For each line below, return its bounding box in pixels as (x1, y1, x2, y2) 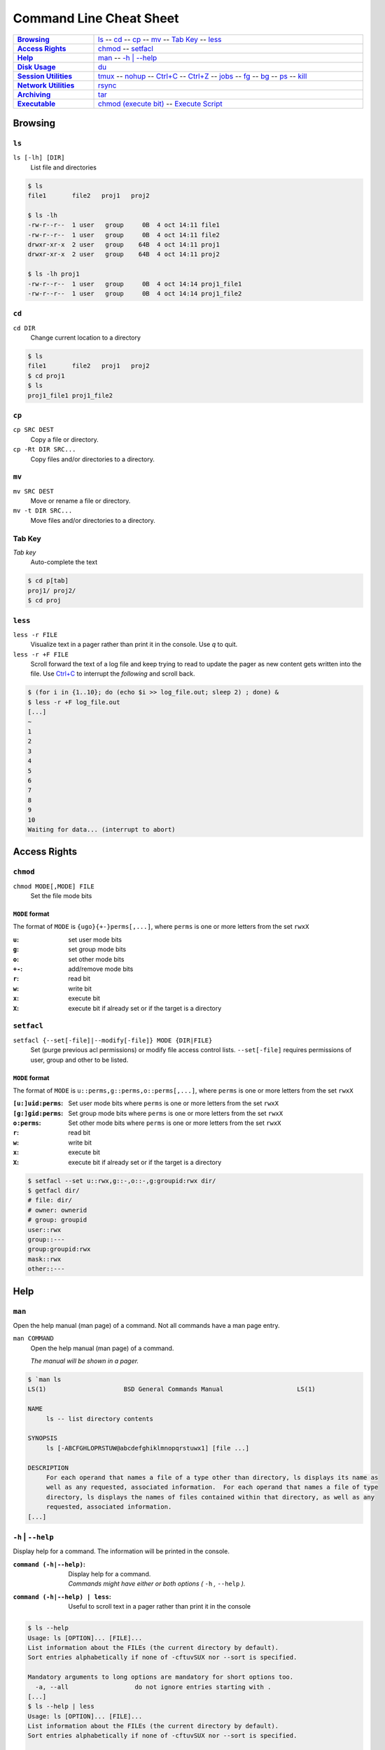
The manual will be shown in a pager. (30, 1357, 139, 1365)
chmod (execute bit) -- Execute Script (98, 99, 223, 108)
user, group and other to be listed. (30, 1056, 129, 1064)
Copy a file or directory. (30, 435, 99, 444)
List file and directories (30, 163, 97, 171)
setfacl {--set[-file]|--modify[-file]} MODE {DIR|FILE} (13, 1036, 213, 1044)
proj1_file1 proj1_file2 (27, 391, 113, 399)
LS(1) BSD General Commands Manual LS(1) (27, 1385, 316, 1393)
